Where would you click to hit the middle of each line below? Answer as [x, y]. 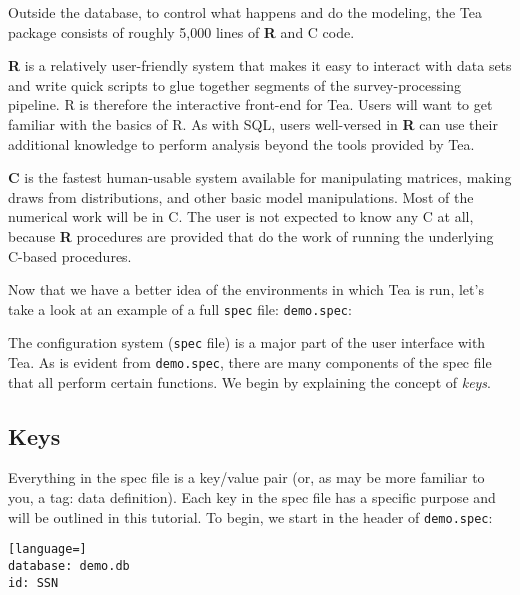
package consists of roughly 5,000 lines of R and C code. [181, 31]
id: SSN [33, 582]
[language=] [47, 549]
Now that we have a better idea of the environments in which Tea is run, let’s [246, 289]
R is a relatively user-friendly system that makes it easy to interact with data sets [260, 65]
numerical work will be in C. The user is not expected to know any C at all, [241, 216]
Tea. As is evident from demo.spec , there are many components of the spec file [250, 362]
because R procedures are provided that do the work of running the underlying [251, 235]
